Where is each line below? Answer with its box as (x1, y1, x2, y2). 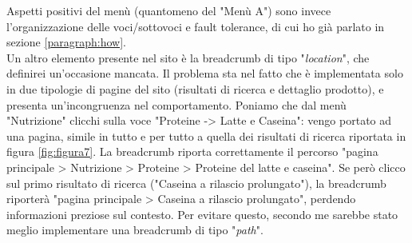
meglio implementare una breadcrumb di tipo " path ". (6, 221, 263, 238)
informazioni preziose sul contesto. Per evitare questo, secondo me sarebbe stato (6, 205, 398, 222)
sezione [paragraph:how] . (6, 34, 126, 50)
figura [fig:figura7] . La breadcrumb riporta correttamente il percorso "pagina (6, 143, 378, 160)
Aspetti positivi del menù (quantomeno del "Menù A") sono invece (6, 2, 331, 18)
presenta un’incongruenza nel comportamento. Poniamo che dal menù (6, 96, 347, 113)
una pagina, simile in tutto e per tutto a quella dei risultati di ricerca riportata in (6, 127, 406, 144)
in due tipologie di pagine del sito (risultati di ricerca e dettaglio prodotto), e (6, 80, 384, 97)
